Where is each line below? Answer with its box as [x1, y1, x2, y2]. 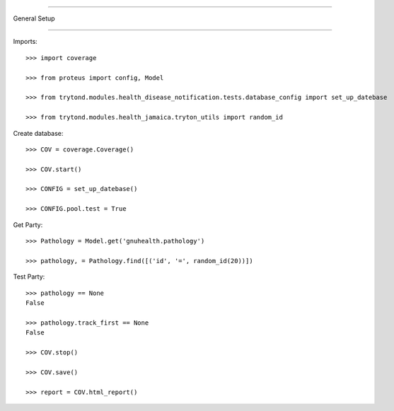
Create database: [13, 129, 64, 137]
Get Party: [13, 220, 43, 229]
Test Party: [13, 272, 45, 281]
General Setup [13, 14, 56, 23]
